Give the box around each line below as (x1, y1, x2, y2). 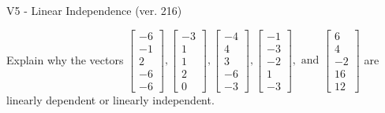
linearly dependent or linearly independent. (6, 91, 215, 108)
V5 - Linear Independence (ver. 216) (6, 2, 182, 18)
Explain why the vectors (6, 51, 124, 67)
